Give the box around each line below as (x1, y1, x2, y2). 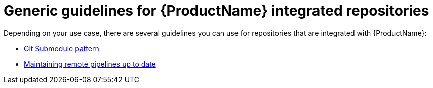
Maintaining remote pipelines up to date (24, 59, 156, 68)
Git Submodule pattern (24, 44, 99, 53)
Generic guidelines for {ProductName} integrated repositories (4, 2, 429, 19)
